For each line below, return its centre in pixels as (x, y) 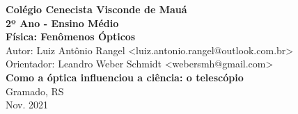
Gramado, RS (35, 91)
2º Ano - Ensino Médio (62, 23)
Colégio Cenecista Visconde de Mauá (96, 9)
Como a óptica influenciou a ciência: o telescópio (125, 77)
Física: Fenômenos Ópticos (71, 36)
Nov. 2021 (27, 105)
